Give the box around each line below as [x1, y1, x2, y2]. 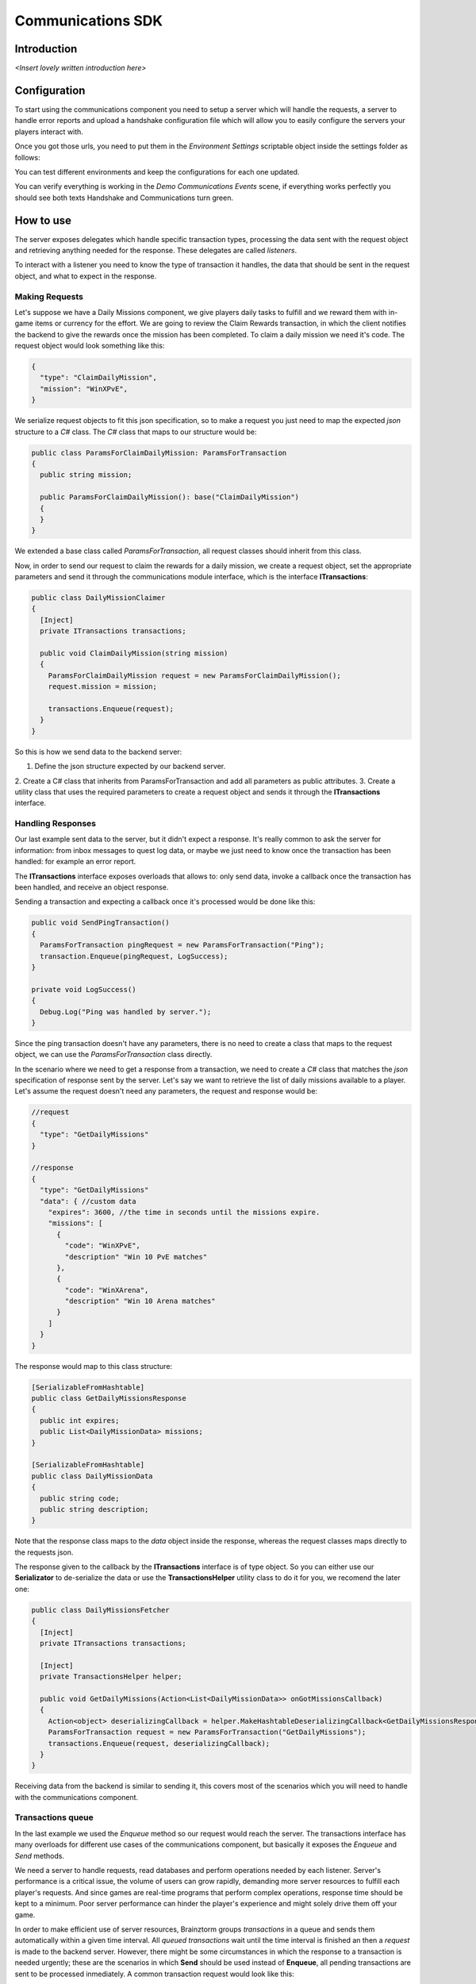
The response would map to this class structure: [14, 1361, 173, 1371]
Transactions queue [14, 1812, 94, 1823]
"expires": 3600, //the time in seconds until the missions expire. [48, 1207, 321, 1217]
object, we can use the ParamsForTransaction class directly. [14, 1050, 213, 1059]
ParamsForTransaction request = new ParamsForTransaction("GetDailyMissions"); [48, 1728, 367, 1737]
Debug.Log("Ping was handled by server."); [40, 1007, 212, 1016]
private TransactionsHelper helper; [40, 1672, 182, 1682]
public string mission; [40, 471, 132, 479]
